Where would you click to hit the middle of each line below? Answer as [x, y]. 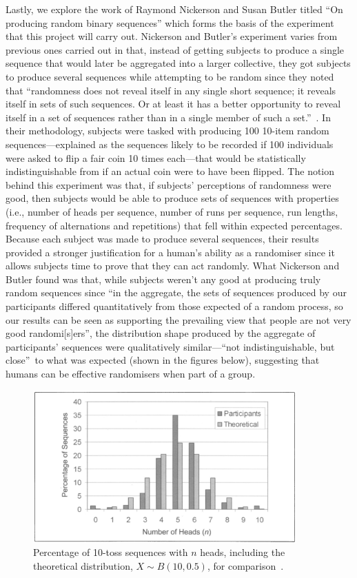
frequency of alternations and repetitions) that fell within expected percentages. [174, 225]
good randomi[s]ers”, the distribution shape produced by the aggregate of [161, 333]
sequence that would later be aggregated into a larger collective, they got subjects [178, 63]
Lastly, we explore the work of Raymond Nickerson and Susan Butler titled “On [174, 9]
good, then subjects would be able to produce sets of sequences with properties [172, 198]
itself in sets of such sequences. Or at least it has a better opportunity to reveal [173, 104]
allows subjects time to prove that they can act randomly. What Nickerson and [173, 266]
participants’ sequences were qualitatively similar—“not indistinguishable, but [170, 346]
